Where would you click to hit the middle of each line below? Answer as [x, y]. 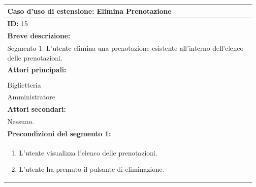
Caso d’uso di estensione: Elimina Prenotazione [90, 11]
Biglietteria [24, 84]
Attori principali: [37, 70]
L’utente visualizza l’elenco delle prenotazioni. [88, 152]
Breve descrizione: [39, 36]
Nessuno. [21, 121]
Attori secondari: [37, 109]
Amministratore [31, 97]
